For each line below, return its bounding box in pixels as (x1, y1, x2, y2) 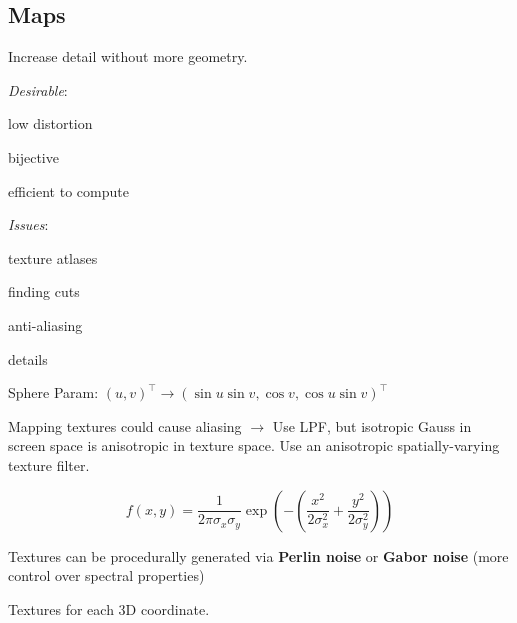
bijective (8, 146, 59, 167)
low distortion (8, 113, 93, 134)
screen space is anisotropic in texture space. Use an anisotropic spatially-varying (8, 435, 500, 456)
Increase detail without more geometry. (8, 46, 248, 67)
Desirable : (8, 79, 68, 100)
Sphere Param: (8, 382, 99, 403)
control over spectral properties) (8, 565, 205, 586)
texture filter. (8, 454, 90, 475)
